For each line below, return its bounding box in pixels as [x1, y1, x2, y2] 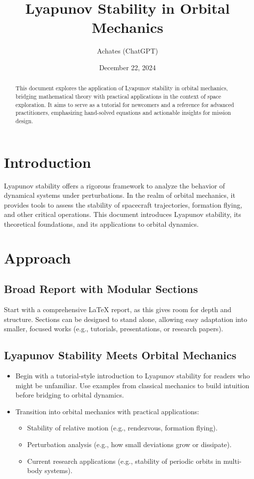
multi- [223, 455, 242, 466]
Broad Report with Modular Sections [4, 281, 198, 296]
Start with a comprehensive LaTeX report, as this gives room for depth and [4, 304, 231, 315]
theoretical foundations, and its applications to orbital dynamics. [4, 218, 199, 229]
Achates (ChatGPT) [97, 46, 158, 56]
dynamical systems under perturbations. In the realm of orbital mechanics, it [4, 190, 235, 200]
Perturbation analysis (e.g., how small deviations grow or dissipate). [27, 439, 232, 450]
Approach [4, 247, 71, 267]
